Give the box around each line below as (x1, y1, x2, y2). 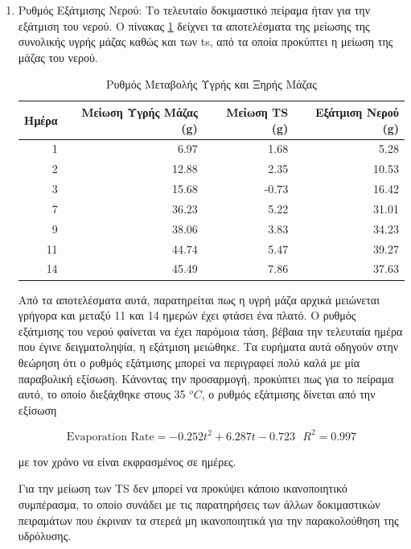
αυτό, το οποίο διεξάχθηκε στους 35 (18, 386, 186, 402)
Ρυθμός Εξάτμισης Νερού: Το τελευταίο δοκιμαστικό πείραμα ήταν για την (18, 2, 371, 18)
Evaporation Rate (66, 431, 154, 443)
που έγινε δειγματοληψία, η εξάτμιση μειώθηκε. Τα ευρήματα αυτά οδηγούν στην (18, 338, 399, 355)
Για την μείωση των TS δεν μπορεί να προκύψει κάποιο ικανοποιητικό (18, 480, 347, 497)
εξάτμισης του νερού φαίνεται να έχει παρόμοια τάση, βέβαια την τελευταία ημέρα (18, 322, 403, 339)
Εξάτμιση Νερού (314, 103, 399, 120)
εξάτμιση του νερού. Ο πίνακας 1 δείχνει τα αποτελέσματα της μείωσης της (18, 17, 370, 34)
